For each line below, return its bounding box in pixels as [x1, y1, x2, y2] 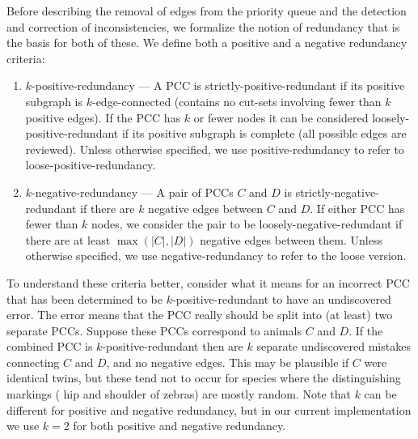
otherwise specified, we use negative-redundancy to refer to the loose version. [25, 247, 407, 264]
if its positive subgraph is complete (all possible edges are [121, 125, 407, 142]
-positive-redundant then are [102, 338, 243, 355]
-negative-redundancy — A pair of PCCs [32, 183, 234, 200]
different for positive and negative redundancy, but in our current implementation [6, 401, 412, 418]
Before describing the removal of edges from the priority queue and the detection [6, 2, 407, 19]
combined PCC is [6, 338, 93, 355]
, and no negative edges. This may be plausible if [106, 353, 349, 370]
